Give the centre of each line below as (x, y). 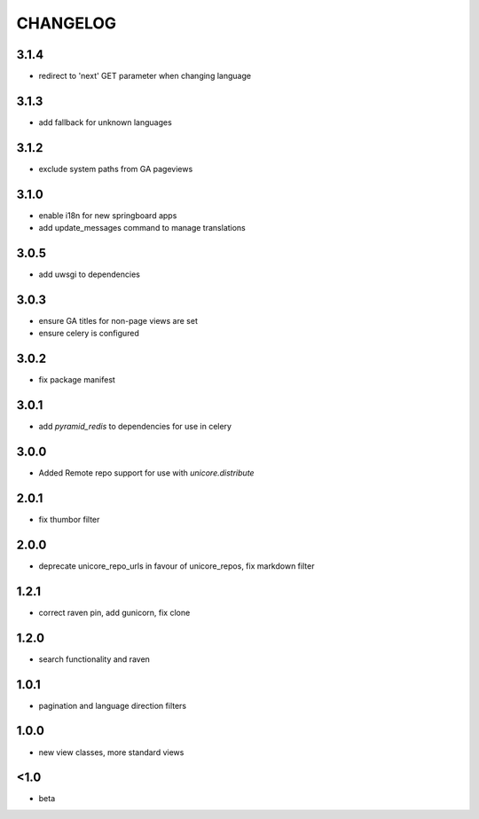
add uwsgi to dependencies (90, 274)
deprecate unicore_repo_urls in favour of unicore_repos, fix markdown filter (177, 566)
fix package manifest (77, 380)
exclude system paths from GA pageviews (116, 169)
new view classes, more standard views (111, 752)
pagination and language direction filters (112, 705)
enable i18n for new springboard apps (108, 215)
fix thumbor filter (69, 520)
